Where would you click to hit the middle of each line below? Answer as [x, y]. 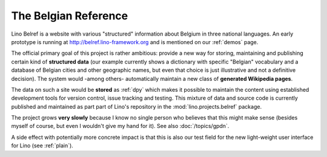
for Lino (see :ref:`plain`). [42, 146]
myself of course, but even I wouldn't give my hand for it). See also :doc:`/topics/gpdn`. [120, 126]
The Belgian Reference [70, 16]
